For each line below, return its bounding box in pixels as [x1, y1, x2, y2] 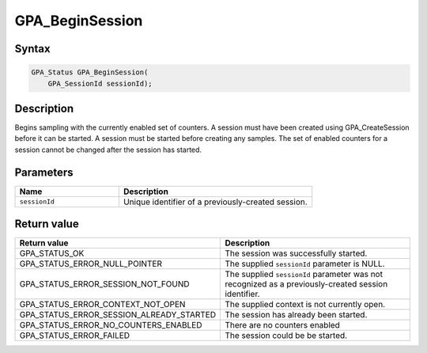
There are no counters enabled [225, 320, 340, 331]
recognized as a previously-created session [225, 279, 388, 290]
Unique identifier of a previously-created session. [123, 196, 308, 207]
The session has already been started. [225, 309, 368, 321]
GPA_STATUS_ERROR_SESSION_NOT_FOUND [19, 279, 190, 290]
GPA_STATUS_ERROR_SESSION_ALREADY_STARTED [19, 309, 217, 321]
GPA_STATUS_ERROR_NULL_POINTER [19, 258, 162, 269]
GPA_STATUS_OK [19, 248, 85, 259]
